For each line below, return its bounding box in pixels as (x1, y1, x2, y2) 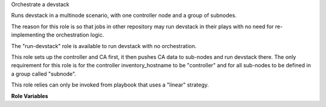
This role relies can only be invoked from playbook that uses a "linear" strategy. (11, 81, 209, 88)
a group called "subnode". (11, 70, 77, 78)
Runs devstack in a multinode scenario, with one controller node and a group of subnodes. (11, 12, 237, 19)
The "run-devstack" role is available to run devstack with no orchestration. (11, 42, 197, 49)
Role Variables (11, 92, 48, 99)
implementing (11, 31, 45, 38)
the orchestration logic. (46, 31, 104, 38)
